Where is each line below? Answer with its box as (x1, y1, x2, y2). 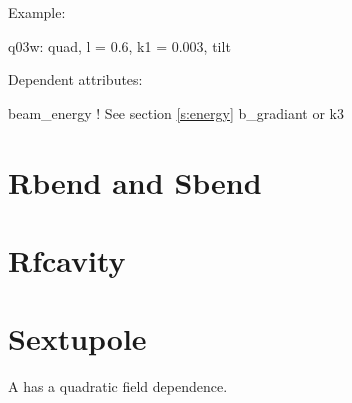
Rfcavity (8, 239, 126, 280)
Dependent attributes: (8, 69, 143, 90)
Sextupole (8, 318, 147, 359)
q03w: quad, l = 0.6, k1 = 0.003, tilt (8, 35, 231, 56)
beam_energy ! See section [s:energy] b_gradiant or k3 (8, 102, 344, 123)
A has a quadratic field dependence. (8, 376, 228, 397)
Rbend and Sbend (8, 161, 262, 202)
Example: (8, 2, 66, 22)
